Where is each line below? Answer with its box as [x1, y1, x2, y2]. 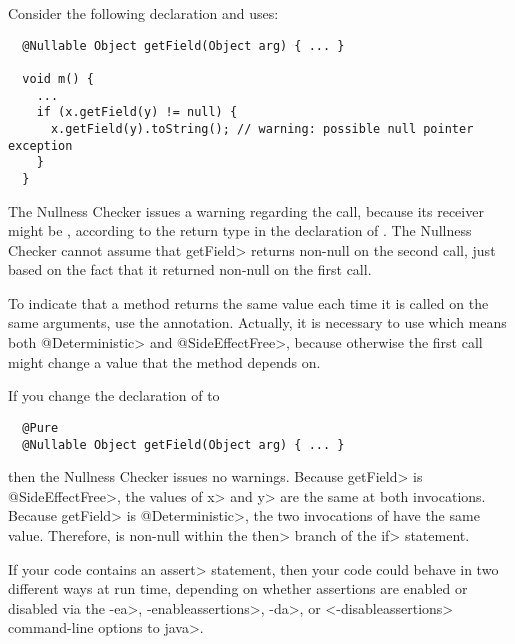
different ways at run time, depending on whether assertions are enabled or [8, 578, 468, 599]
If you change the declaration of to [8, 385, 220, 406]
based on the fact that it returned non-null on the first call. [8, 259, 372, 280]
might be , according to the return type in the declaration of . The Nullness [8, 220, 472, 241]
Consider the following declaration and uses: [8, 3, 279, 23]
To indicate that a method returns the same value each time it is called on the [8, 292, 489, 313]
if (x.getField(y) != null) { [36, 105, 238, 120]
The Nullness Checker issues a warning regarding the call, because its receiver [8, 200, 484, 221]
